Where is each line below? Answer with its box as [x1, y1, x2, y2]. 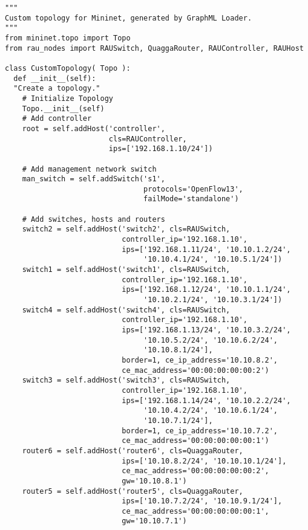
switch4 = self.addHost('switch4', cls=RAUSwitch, [22, 305, 231, 314]
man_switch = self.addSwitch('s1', [22, 175, 165, 184]
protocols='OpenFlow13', [143, 184, 243, 193]
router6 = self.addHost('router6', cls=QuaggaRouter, [22, 446, 243, 455]
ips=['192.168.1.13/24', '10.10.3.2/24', [122, 326, 291, 334]
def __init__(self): [13, 74, 96, 83]
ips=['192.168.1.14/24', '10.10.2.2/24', [122, 396, 291, 405]
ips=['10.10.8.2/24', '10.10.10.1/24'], [122, 456, 287, 465]
